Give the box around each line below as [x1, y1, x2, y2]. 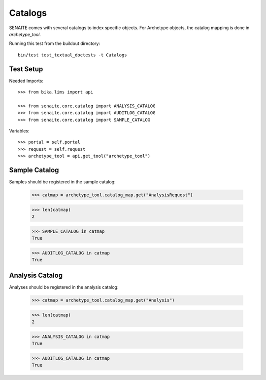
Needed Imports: [9, 78, 44, 84]
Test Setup [9, 65, 43, 73]
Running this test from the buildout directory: [9, 41, 100, 46]
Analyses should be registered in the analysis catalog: [9, 284, 119, 290]
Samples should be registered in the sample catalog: [9, 179, 116, 185]
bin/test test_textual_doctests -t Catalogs [18, 52, 128, 58]
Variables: [9, 127, 30, 133]
